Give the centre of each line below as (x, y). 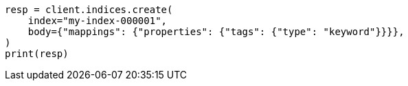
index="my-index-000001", (98, 21)
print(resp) (37, 54)
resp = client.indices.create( (89, 10)
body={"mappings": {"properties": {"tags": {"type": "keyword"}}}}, (216, 32)
